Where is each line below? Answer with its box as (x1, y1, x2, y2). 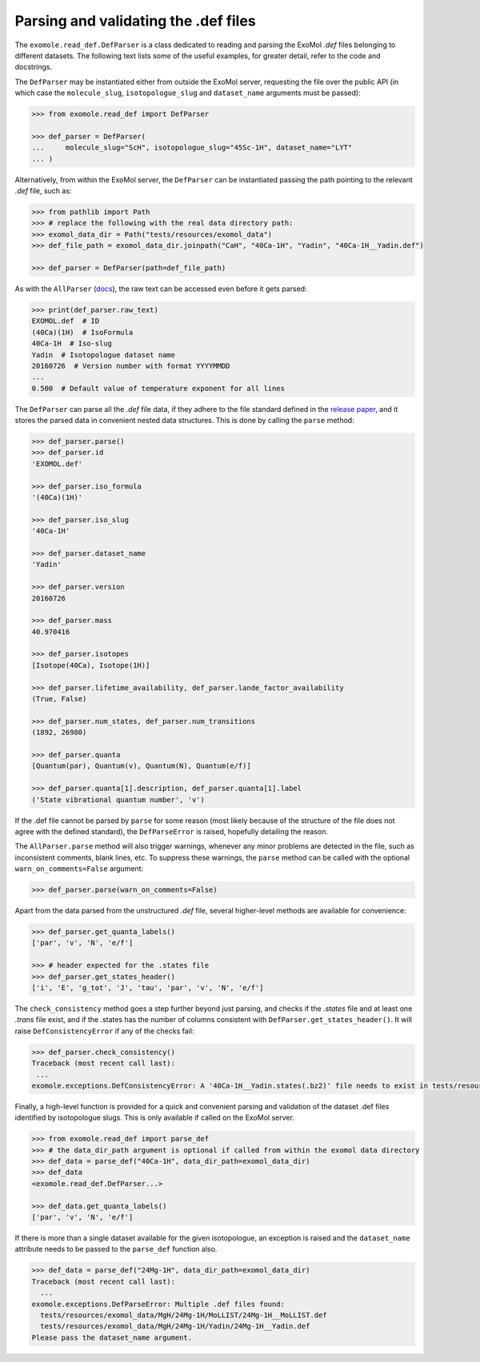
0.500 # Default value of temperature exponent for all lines (31, 384, 286, 393)
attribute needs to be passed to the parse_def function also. (14, 1244, 218, 1254)
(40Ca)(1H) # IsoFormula (31, 328, 134, 337)
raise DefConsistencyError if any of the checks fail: (14, 1026, 194, 1036)
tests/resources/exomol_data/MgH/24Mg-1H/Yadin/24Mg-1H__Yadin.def (40, 1322, 310, 1331)
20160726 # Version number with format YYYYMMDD (31, 361, 230, 370)
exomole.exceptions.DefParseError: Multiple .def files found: (31, 1300, 286, 1308)
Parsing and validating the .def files (14, 12, 256, 30)
